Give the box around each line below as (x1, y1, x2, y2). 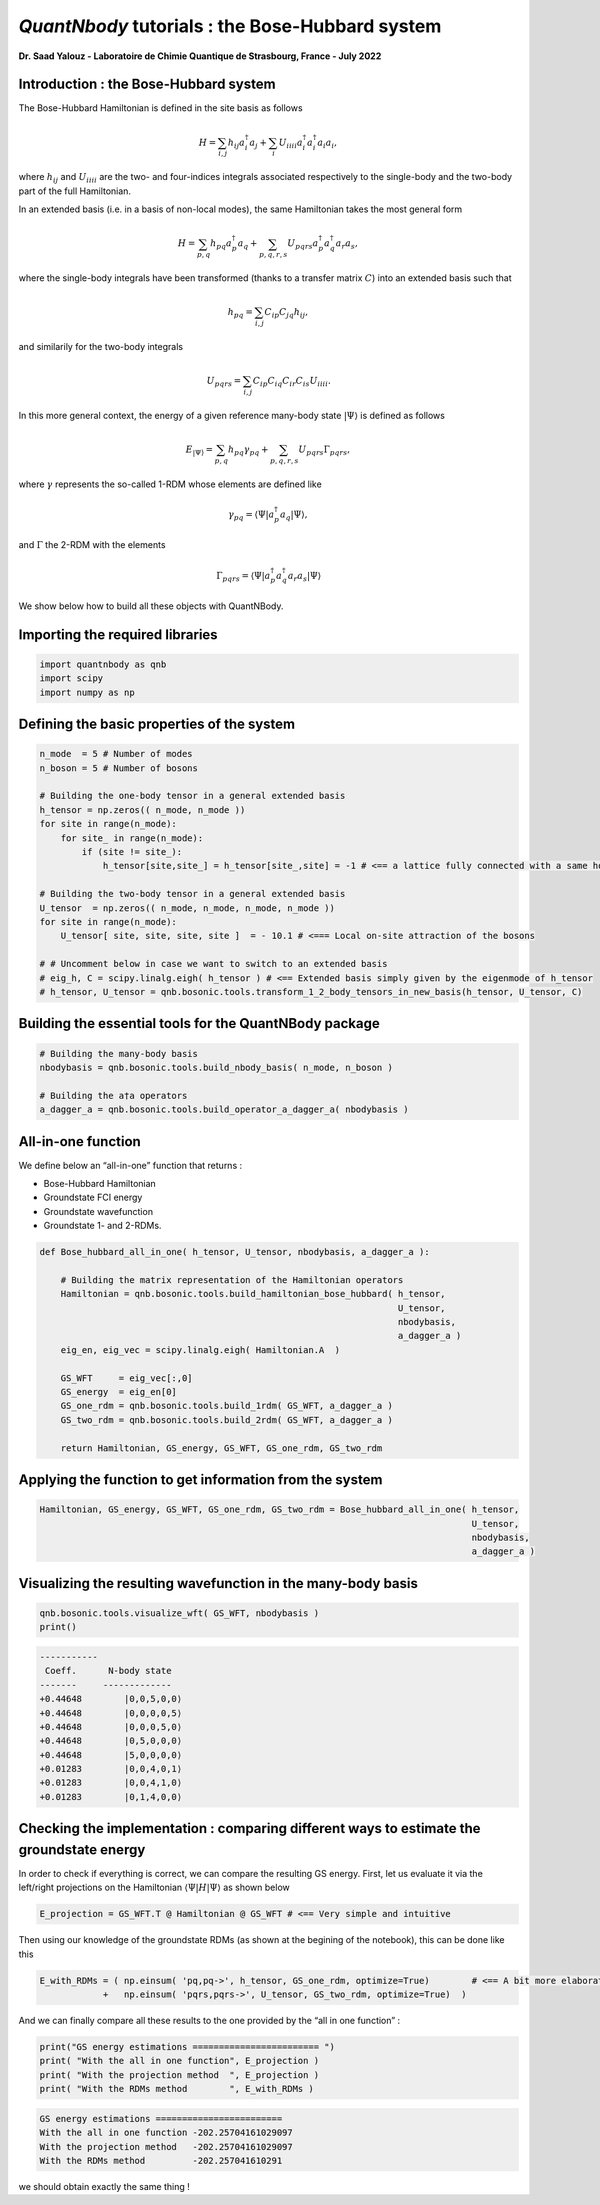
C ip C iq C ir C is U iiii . (252, 375, 332, 389)
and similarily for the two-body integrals (18, 340, 184, 352)
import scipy (39, 673, 104, 684)
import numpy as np (39, 686, 135, 698)
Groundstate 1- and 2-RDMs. (43, 1220, 162, 1232)
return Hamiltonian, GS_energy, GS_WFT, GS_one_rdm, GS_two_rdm (60, 1442, 383, 1454)
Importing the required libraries (18, 626, 219, 643)
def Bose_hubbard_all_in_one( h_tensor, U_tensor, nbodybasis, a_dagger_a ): (39, 1246, 430, 1258)
